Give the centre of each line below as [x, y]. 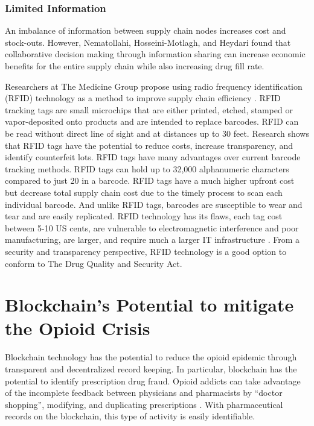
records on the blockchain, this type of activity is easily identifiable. [130, 416]
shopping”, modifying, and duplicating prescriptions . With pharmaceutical [144, 404]
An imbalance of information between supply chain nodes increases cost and [146, 30]
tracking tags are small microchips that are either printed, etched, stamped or [149, 109]
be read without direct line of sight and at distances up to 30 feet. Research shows [157, 133]
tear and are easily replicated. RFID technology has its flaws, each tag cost [144, 216]
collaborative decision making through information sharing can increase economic [155, 54]
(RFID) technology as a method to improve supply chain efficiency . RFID [143, 98]
